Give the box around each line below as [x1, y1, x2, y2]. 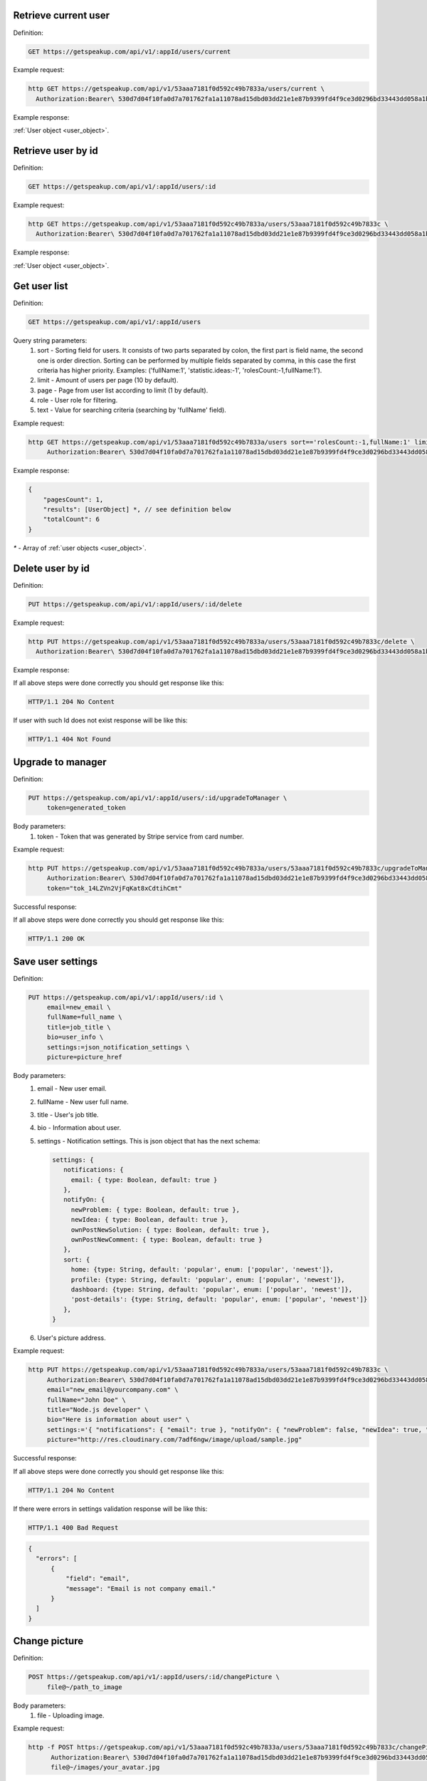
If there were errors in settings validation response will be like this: [13, 1504, 208, 1513]
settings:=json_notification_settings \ [46, 1043, 190, 1051]
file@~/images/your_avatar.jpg [51, 1763, 160, 1772]
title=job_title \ [46, 1023, 112, 1031]
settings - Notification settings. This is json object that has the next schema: [37, 1136, 260, 1145]
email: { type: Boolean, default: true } [70, 1175, 218, 1184]
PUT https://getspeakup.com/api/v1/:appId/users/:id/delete [28, 600, 243, 608]
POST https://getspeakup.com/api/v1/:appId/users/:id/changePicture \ [28, 1673, 280, 1681]
